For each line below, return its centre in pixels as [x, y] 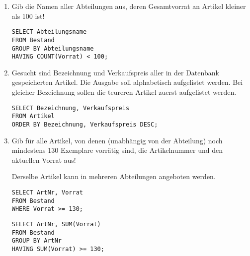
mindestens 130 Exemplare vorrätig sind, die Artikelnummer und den [117, 150]
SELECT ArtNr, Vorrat [47, 192]
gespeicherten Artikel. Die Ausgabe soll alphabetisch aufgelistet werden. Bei [127, 82]
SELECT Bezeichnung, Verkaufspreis [71, 108]
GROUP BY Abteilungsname [53, 48]
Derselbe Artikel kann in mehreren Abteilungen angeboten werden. [114, 176]
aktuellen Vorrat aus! [44, 160]
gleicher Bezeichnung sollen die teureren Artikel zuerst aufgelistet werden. [124, 92]
